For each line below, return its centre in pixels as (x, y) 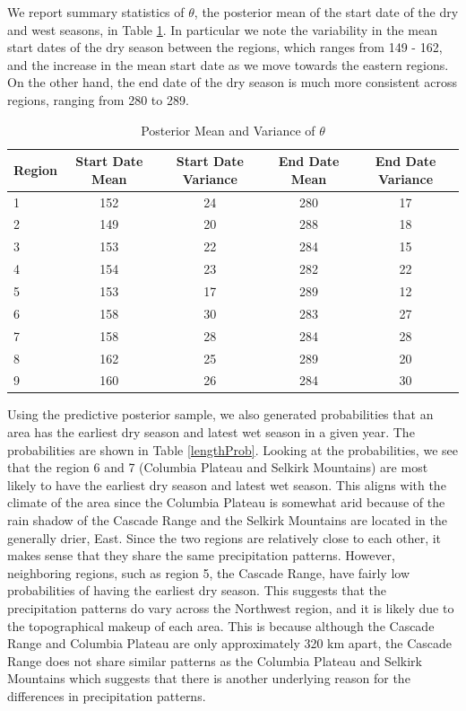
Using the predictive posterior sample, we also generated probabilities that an (220, 414)
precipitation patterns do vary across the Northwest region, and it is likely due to (231, 607)
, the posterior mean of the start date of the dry (326, 12)
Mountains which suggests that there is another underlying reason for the (209, 678)
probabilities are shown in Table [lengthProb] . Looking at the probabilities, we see (233, 449)
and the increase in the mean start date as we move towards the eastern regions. (228, 64)
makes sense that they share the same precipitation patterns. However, (202, 555)
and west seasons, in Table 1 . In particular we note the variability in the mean (222, 29)
